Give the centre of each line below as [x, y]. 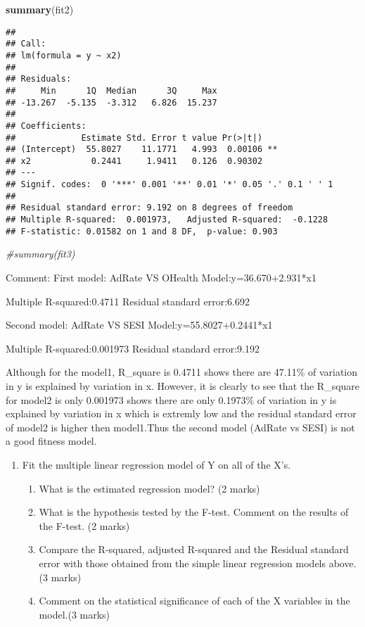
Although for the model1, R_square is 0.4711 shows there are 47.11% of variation [182, 372]
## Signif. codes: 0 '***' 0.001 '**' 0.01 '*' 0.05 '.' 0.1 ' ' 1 [169, 185]
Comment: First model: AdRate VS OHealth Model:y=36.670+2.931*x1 [161, 277]
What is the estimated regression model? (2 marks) [149, 488]
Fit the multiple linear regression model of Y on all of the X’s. [156, 464]
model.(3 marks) [75, 614]
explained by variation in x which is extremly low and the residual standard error [181, 413]
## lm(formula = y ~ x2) [64, 55]
